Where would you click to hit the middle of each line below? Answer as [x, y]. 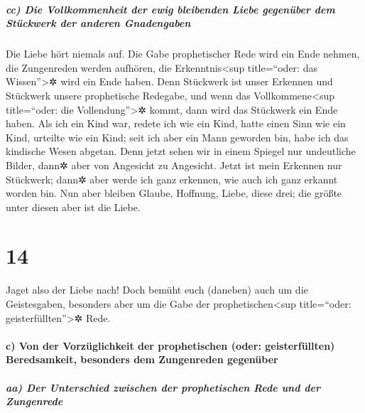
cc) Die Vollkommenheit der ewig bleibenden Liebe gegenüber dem [170, 9]
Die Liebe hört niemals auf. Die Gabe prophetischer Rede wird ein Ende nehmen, [183, 54]
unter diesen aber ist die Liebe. [73, 206]
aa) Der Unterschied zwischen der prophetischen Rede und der [163, 387]
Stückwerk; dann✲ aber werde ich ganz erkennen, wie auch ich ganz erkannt [172, 179]
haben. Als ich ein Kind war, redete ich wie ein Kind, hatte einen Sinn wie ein [176, 123]
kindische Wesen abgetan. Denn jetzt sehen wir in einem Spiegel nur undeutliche [181, 151]
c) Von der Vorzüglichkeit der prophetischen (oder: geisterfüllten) [170, 345]
